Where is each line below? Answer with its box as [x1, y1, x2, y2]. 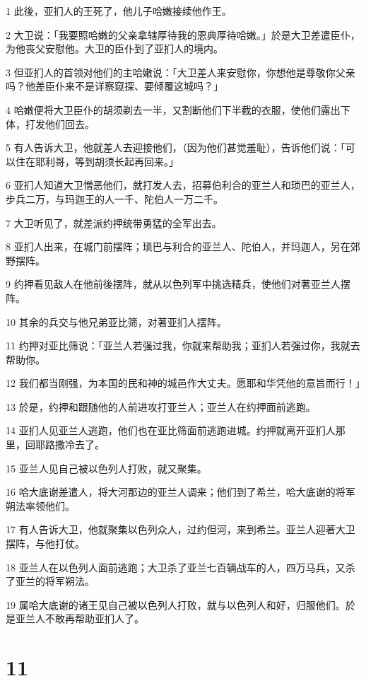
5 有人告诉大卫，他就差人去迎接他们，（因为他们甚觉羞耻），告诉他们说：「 [6, 140, 346, 155]
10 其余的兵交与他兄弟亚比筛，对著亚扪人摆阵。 [6, 314, 227, 329]
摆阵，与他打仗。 [6, 536, 85, 551]
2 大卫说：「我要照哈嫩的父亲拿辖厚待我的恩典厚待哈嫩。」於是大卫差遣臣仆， [6, 27, 360, 42]
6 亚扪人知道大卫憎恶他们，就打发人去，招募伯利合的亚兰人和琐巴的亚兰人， [6, 177, 360, 192]
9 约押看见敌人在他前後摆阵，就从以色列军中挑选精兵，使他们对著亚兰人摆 [6, 277, 350, 291]
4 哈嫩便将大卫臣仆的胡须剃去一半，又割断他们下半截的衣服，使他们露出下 [6, 102, 350, 117]
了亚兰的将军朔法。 [6, 574, 95, 588]
